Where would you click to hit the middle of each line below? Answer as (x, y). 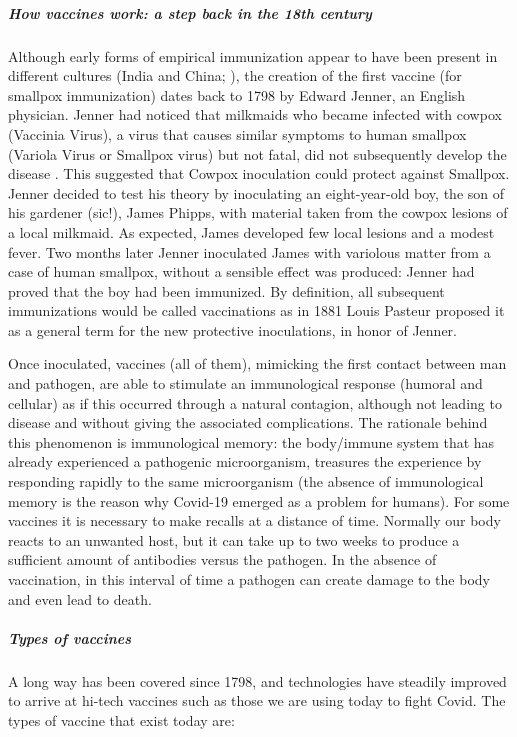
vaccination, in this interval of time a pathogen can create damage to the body (249, 579)
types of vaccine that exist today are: (121, 719)
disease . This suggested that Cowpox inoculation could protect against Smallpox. (259, 173)
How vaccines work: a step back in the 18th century (190, 12)
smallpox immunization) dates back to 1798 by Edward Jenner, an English (237, 94)
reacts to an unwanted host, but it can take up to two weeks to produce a (234, 539)
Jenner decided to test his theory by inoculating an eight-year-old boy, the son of (256, 192)
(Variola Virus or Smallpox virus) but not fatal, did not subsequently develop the (257, 153)
